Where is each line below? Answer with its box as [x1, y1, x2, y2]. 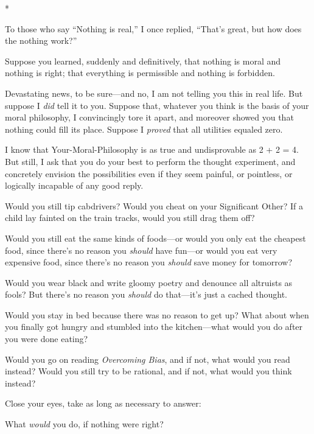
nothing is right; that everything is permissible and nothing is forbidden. [5, 66, 275, 79]
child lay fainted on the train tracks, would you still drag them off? [5, 211, 255, 224]
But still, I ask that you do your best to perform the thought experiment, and [5, 155, 296, 167]
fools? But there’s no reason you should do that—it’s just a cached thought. [5, 288, 288, 301]
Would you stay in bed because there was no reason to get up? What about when [5, 308, 309, 321]
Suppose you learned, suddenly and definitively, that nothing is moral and [5, 54, 281, 67]
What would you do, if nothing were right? [5, 418, 164, 430]
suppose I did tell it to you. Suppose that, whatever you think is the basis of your [5, 99, 309, 111]
